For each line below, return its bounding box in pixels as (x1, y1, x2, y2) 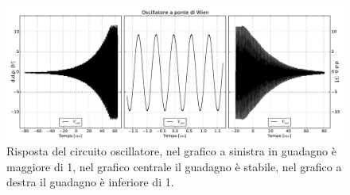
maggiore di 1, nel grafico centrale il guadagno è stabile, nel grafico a (6, 158, 342, 174)
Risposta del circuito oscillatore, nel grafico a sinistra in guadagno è (6, 143, 336, 159)
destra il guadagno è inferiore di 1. (6, 174, 174, 190)
